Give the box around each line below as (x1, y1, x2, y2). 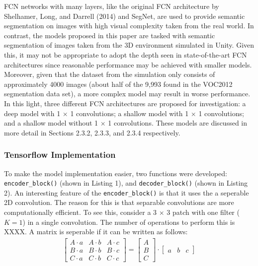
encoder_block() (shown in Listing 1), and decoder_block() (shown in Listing (4, 178, 248, 188)
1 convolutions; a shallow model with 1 (70, 108, 189, 118)
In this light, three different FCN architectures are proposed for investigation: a (4, 98, 246, 108)
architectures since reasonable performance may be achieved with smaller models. (4, 59, 252, 69)
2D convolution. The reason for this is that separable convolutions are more (4, 197, 234, 207)
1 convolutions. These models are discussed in (108, 118, 248, 128)
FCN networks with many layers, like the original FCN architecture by (4, 1, 219, 11)
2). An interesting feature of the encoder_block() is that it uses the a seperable (4, 187, 249, 198)
